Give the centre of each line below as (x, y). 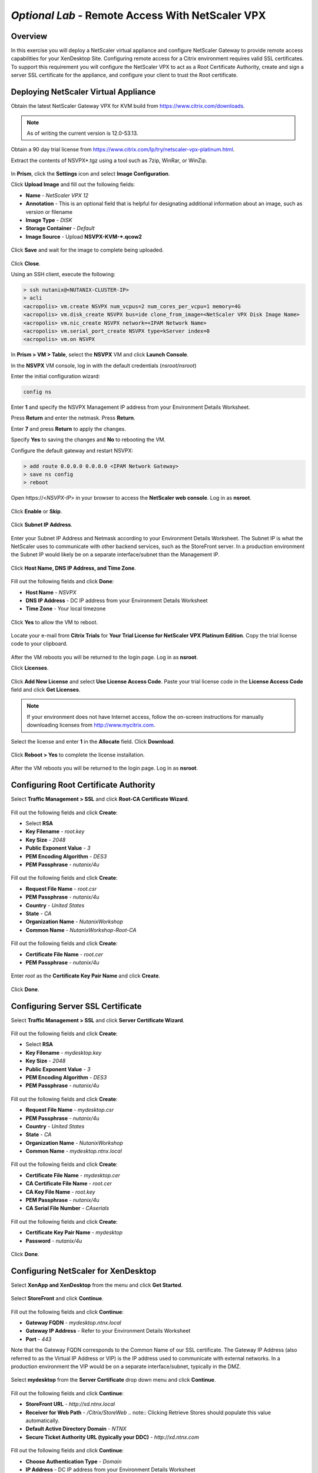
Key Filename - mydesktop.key (64, 1052)
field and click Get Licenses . (46, 690)
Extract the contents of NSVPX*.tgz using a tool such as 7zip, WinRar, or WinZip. (109, 160)
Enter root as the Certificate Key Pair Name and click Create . (86, 976)
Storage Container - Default (60, 228)
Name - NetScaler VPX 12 (57, 195)
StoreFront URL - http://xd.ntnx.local (70, 1404)
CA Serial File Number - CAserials (67, 1208)
